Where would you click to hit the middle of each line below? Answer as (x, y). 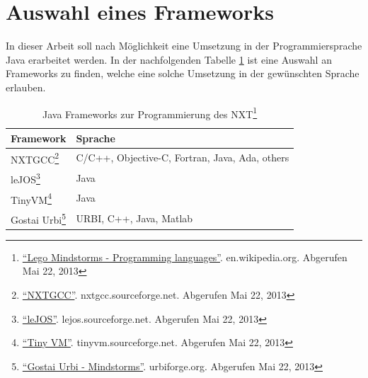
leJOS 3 (25, 178)
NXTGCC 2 (35, 158)
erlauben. (26, 87)
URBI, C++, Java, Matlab (134, 218)
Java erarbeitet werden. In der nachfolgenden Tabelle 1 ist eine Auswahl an (169, 59)
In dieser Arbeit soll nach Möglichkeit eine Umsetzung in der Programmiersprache (184, 46)
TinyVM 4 (31, 198)
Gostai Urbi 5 (39, 218)
